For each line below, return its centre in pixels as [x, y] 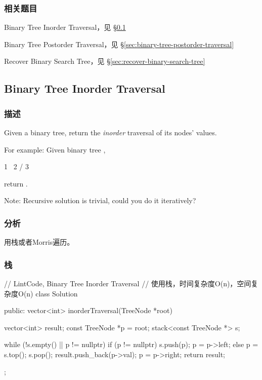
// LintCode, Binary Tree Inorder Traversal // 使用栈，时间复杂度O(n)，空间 [128, 283]
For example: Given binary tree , [55, 149]
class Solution [57, 293]
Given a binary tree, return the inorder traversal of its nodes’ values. [111, 132]
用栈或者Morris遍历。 [39, 242]
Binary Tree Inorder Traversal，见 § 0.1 [65, 27]
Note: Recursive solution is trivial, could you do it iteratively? [100, 200]
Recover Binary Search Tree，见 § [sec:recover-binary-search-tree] [105, 61]
